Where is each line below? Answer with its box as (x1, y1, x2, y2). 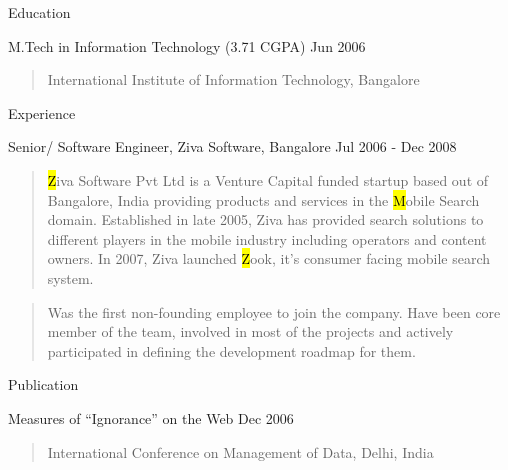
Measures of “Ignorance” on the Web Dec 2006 (8, 407, 294, 428)
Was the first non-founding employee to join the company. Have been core (47, 301, 501, 322)
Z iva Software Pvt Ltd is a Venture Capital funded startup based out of (47, 169, 489, 190)
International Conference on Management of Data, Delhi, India (47, 441, 434, 462)
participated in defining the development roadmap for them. (47, 340, 416, 361)
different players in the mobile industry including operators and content (47, 228, 487, 249)
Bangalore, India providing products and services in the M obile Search (47, 189, 480, 210)
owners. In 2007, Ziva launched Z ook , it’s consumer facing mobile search (47, 248, 491, 269)
